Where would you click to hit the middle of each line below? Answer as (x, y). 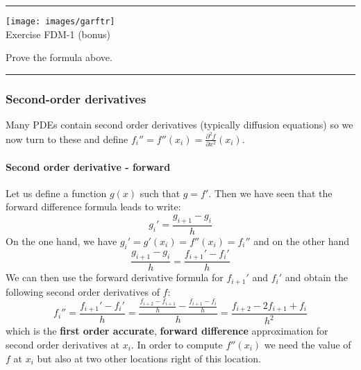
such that (160, 193)
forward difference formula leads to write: (93, 207)
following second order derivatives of (83, 291)
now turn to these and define (67, 138)
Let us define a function (56, 193)
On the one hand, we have (61, 241)
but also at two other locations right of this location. (149, 358)
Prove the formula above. (59, 57)
